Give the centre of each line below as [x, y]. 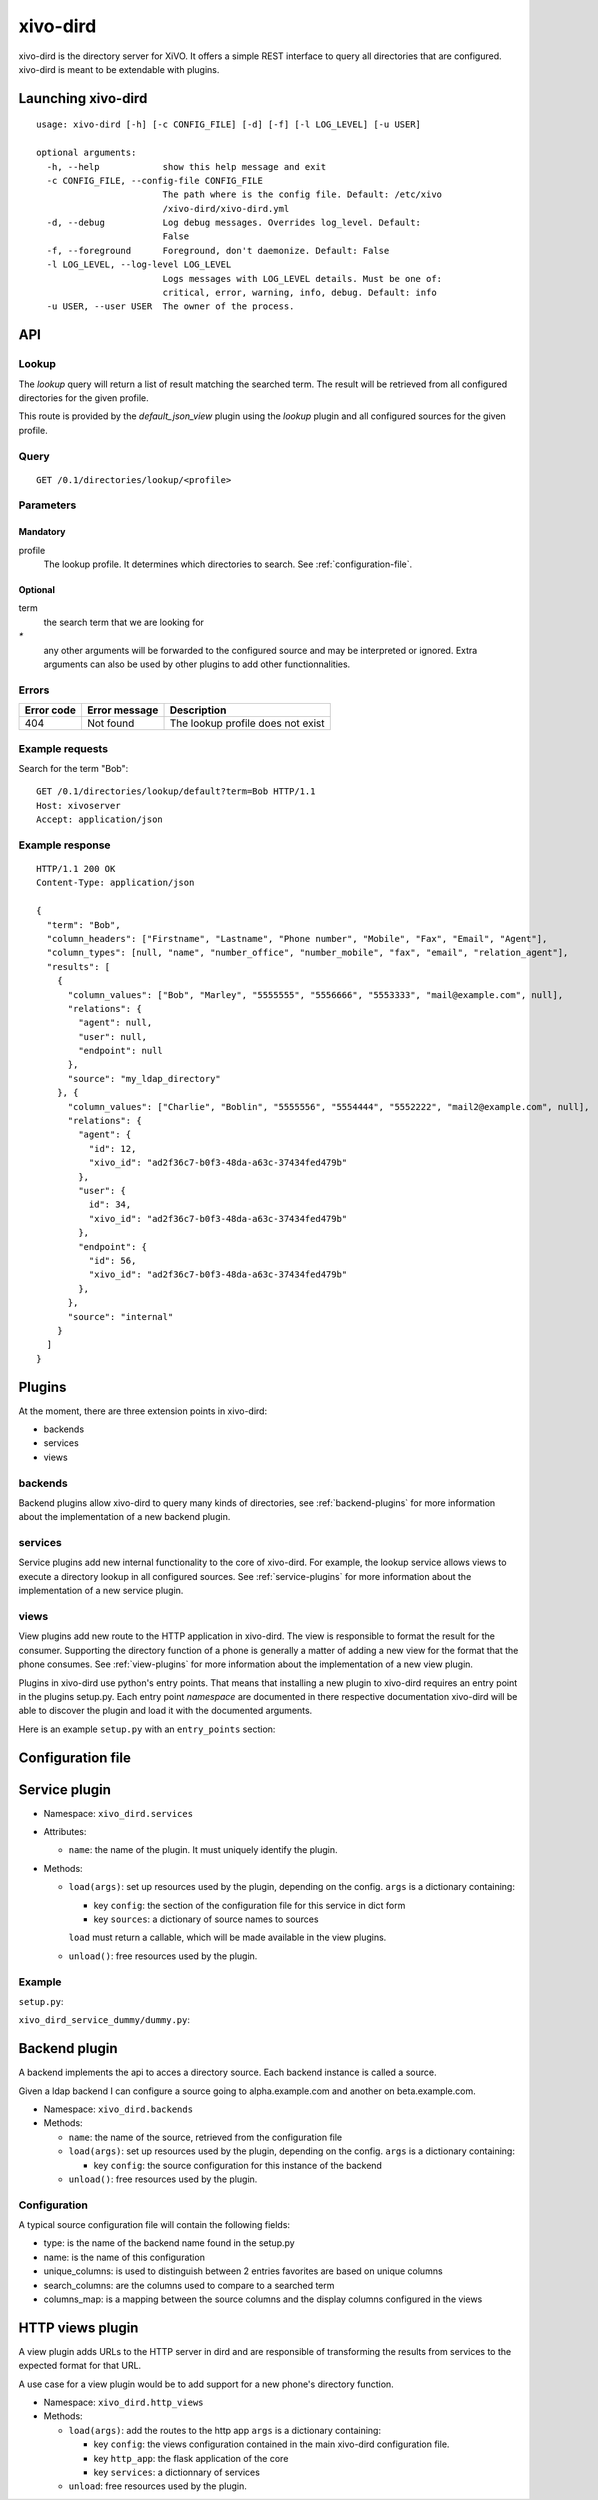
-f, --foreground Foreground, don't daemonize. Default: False [218, 250]
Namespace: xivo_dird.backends [118, 2109]
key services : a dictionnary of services [176, 2472]
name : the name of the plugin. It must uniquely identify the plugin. [203, 1850]
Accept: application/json [100, 819]
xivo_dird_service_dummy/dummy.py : [104, 2020]
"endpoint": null [121, 1051]
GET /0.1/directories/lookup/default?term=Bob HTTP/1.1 [176, 791]
